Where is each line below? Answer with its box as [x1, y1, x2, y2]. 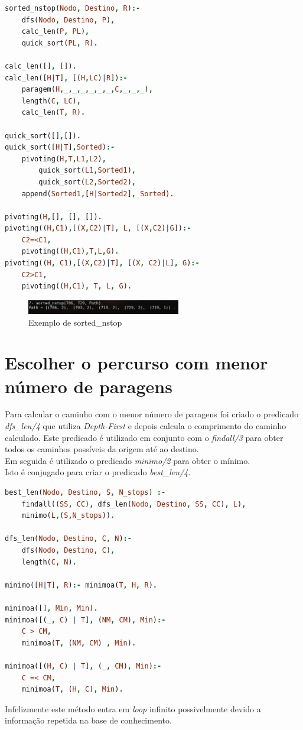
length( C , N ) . [21, 557, 77, 566]
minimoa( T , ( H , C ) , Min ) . [21, 685, 123, 694]
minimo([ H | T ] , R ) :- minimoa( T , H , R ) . [5, 580, 157, 589]
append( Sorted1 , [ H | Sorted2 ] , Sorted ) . [21, 189, 174, 198]
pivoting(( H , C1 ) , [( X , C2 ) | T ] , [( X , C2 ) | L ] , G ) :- [5, 259, 200, 268]
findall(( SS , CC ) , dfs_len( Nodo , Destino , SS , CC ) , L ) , [21, 499, 246, 508]
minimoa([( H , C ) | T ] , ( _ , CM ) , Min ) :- [5, 661, 162, 670]
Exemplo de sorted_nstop [28, 316, 122, 328]
